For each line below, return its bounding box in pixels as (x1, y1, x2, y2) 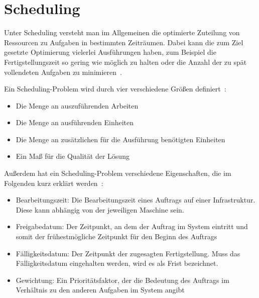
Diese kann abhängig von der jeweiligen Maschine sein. (16, 204, 184, 215)
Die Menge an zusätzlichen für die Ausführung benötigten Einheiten (16, 134, 225, 144)
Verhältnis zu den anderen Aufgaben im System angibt (16, 284, 185, 295)
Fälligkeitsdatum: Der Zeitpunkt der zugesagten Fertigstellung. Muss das (16, 248, 240, 258)
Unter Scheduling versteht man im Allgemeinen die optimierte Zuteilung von (4, 27, 240, 38)
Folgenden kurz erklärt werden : (4, 177, 103, 188)
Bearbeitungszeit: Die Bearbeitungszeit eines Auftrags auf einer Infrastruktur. (16, 194, 255, 205)
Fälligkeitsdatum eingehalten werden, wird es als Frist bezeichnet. (16, 258, 218, 268)
